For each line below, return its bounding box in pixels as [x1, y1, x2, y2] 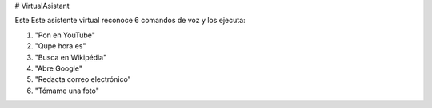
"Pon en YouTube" [34, 30, 96, 40]
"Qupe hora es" [34, 41, 86, 51]
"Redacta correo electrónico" [34, 75, 131, 84]
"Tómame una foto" [34, 86, 100, 95]
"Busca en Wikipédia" [34, 52, 107, 62]
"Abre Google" [34, 64, 83, 73]
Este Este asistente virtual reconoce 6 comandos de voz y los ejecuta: [14, 16, 246, 25]
